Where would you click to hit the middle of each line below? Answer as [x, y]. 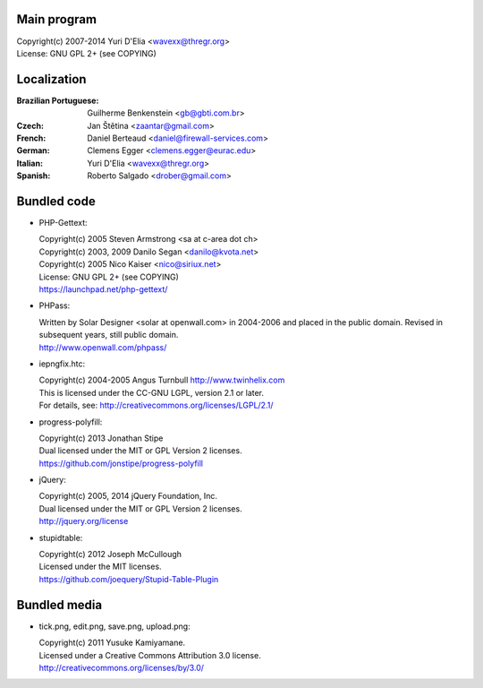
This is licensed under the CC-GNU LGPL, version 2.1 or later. [151, 392]
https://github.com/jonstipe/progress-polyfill [121, 463]
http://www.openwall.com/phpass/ [103, 347]
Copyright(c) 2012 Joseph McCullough [110, 555]
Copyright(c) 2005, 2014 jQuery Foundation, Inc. [128, 496]
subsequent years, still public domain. [109, 335]
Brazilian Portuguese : [58, 100]
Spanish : [34, 176]
